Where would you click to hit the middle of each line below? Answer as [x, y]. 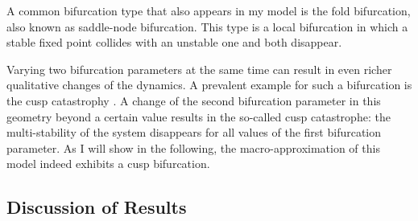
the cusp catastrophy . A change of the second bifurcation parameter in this [194, 100]
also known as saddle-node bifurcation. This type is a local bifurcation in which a [207, 26]
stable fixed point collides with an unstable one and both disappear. [174, 42]
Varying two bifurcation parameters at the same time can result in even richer [199, 69]
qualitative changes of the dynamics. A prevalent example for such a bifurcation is [209, 85]
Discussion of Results [97, 207]
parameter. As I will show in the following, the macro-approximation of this [193, 147]
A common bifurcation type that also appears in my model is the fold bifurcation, [209, 10]
